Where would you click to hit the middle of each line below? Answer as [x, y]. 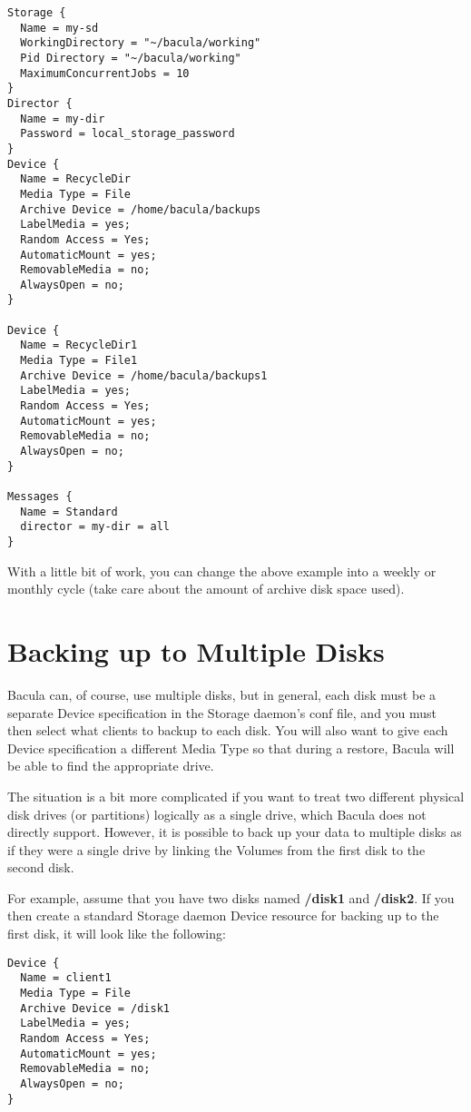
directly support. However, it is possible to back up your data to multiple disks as [235, 832]
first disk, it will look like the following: [117, 934]
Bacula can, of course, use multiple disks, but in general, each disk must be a [222, 694]
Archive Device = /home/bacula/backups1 [144, 375]
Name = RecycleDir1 [79, 345]
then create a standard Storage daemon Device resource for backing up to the [223, 915]
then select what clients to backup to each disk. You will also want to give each [228, 730]
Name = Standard [69, 512]
